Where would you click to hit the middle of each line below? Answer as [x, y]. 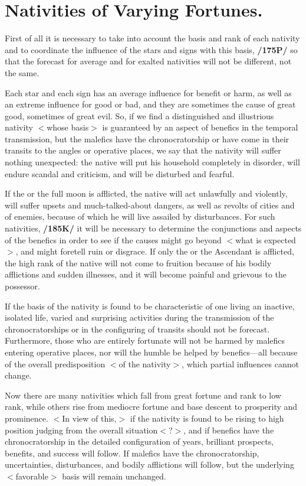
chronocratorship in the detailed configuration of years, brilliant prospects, [139, 441]
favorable [32, 476]
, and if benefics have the [229, 430]
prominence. [27, 418]
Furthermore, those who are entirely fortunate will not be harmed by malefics [145, 340]
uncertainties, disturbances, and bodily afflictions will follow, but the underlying [149, 464]
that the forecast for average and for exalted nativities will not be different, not [148, 61]
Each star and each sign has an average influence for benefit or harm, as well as [148, 92]
